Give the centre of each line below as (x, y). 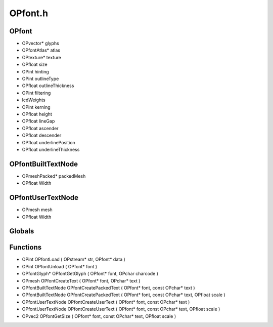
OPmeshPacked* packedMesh (54, 176)
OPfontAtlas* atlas (41, 50)
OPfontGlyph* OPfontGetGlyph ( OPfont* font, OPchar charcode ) (90, 274)
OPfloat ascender (40, 128)
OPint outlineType (40, 79)
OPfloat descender (42, 135)
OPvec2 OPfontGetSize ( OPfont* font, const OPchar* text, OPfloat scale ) (99, 316)
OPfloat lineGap (38, 121)
